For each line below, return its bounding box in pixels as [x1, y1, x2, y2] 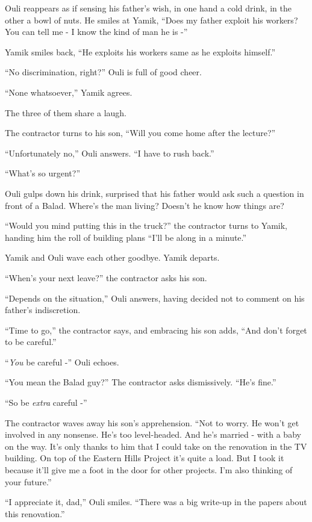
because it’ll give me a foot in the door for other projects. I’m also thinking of [5, 464, 293, 476]
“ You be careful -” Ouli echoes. [5, 355, 119, 368]
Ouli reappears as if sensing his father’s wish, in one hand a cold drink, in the [5, 2, 292, 14]
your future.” [5, 475, 52, 488]
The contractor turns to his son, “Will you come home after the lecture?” [5, 126, 276, 139]
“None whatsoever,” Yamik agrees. [5, 85, 133, 98]
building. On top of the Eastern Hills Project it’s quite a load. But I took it [5, 452, 284, 464]
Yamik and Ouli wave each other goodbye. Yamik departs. [5, 251, 220, 264]
